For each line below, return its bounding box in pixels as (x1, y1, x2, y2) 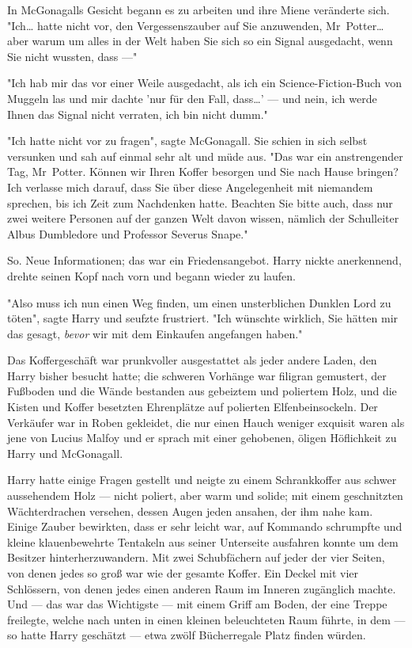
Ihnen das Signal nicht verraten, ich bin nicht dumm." (7, 105, 268, 122)
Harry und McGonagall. (7, 444, 123, 461)
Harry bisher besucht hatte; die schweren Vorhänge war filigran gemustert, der (7, 367, 387, 383)
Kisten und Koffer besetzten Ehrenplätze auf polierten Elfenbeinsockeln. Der (7, 398, 378, 415)
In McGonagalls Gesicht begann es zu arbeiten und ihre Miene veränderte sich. (7, 2, 390, 17)
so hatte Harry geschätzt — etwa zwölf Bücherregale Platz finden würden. (7, 627, 366, 643)
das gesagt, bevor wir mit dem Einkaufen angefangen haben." (7, 325, 303, 341)
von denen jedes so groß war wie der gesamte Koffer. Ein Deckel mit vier (7, 565, 359, 581)
